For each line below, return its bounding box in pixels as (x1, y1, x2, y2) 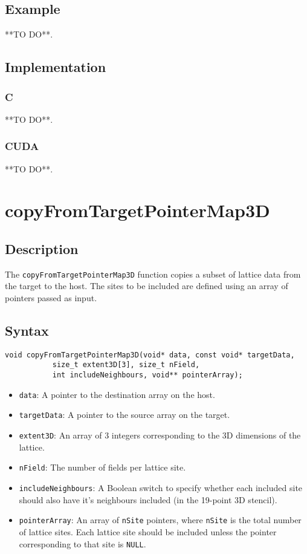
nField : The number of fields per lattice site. (19, 461, 186, 474)
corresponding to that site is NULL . (19, 537, 146, 550)
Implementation (5, 57, 106, 76)
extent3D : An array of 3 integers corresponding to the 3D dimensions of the (19, 429, 301, 442)
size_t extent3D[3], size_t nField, (52, 360, 200, 370)
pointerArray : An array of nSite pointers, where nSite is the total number (19, 513, 302, 526)
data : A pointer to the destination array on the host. (19, 388, 215, 400)
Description (5, 239, 79, 258)
